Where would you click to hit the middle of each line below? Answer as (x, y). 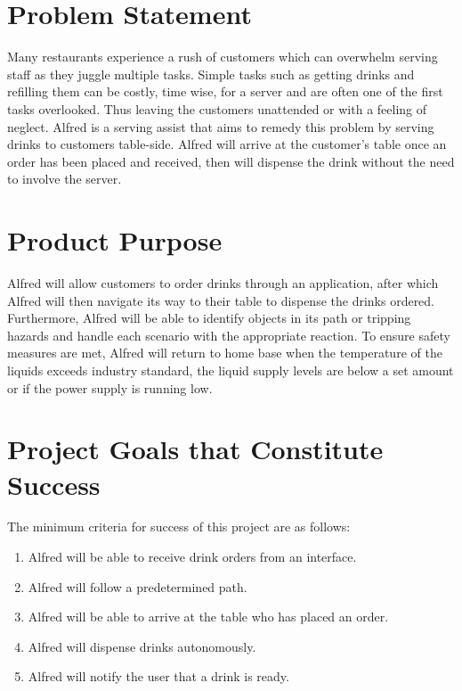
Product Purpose (115, 240)
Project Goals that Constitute (195, 449)
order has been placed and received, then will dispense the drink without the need (231, 161)
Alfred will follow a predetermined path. (138, 586)
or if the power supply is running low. (110, 387)
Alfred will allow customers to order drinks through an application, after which (223, 283)
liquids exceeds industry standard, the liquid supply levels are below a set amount (231, 370)
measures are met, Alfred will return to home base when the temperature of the (225, 353)
